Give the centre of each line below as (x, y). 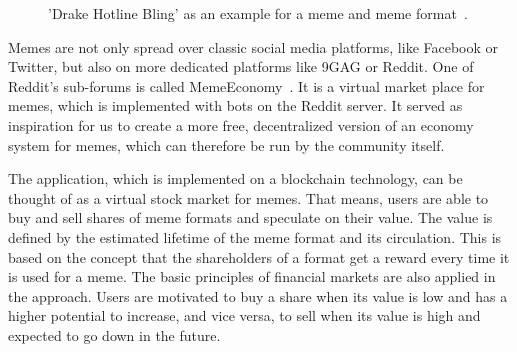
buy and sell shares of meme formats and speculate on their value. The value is (250, 217)
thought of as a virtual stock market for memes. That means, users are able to (248, 197)
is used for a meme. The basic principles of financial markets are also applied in (252, 276)
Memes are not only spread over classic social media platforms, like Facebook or (253, 46)
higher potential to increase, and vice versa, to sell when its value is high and (244, 315)
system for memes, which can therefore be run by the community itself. (226, 144)
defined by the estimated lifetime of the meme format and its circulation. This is (255, 236)
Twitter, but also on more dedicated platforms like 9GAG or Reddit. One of (241, 66)
